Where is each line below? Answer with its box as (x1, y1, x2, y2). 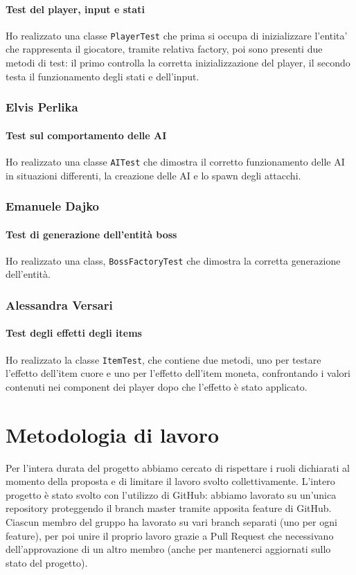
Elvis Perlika (6, 98, 78, 116)
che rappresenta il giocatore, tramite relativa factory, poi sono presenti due (6, 42, 323, 56)
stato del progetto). (6, 555, 88, 569)
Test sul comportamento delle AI (6, 127, 167, 142)
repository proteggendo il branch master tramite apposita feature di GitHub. (6, 501, 332, 515)
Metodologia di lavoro (6, 420, 220, 448)
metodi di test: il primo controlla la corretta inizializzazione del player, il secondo (6, 55, 350, 70)
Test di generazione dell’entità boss (6, 227, 177, 241)
